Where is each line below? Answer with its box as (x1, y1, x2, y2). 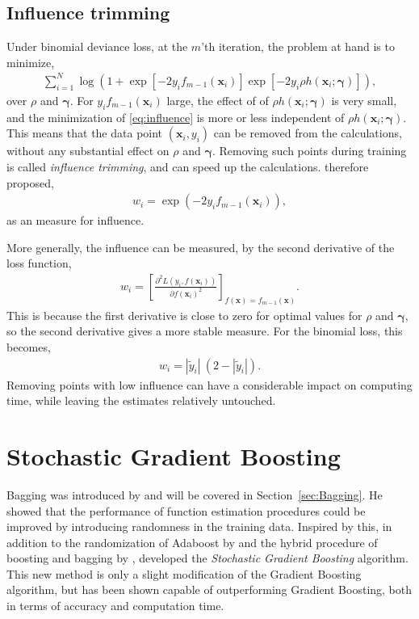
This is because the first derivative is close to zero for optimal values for (6, 306, 362, 323)
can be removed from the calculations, (213, 124, 402, 141)
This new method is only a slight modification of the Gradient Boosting (6, 565, 362, 582)
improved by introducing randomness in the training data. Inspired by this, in (6, 518, 392, 535)
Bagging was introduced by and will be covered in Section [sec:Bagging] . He (6, 486, 383, 503)
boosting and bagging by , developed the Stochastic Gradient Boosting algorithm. (6, 550, 409, 566)
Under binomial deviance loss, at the (6, 38, 188, 55)
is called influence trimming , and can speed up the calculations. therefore (6, 158, 369, 175)
